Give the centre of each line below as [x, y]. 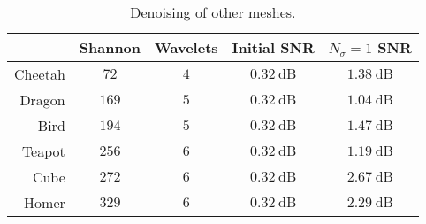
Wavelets [186, 47]
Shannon [110, 47]
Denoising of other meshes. [213, 12]
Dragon [42, 100]
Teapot [43, 151]
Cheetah [40, 74]
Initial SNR [273, 47]
